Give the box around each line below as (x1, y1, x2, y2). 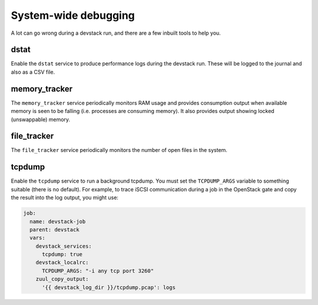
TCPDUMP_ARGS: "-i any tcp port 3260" (42, 267, 154, 274)
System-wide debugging (11, 9, 135, 22)
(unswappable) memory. (11, 115, 71, 123)
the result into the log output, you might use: (11, 194, 119, 201)
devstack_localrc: (35, 259, 89, 266)
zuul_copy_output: (35, 276, 89, 283)
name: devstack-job (29, 218, 86, 225)
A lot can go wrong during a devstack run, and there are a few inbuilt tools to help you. (11, 29, 221, 37)
